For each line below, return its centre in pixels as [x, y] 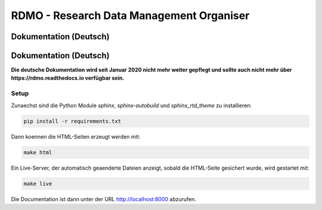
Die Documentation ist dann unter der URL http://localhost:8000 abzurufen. [104, 199]
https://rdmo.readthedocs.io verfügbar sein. [68, 78]
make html [38, 152]
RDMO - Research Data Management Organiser [130, 15]
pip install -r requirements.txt [72, 121]
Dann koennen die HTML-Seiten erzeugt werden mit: [76, 136]
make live [38, 184]
